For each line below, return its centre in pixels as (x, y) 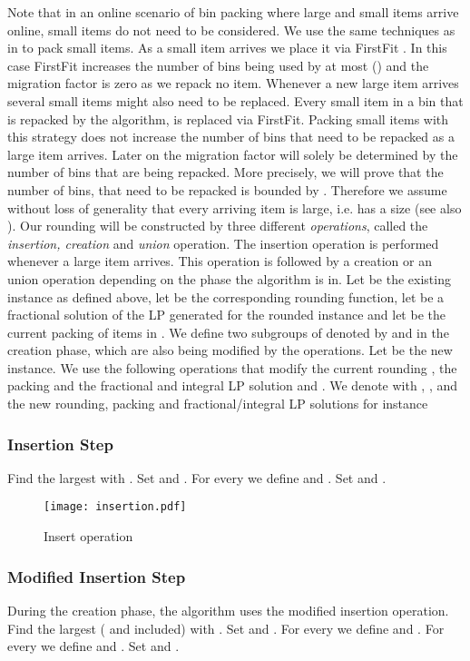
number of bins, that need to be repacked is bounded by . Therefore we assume (227, 189)
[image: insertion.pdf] (115, 507)
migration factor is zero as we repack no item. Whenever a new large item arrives (233, 83)
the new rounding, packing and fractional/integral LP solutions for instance (218, 404)
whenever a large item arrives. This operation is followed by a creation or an (220, 261)
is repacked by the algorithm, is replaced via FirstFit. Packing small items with (228, 118)
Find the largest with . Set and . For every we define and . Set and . (197, 477)
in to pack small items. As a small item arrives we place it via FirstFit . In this (227, 48)
